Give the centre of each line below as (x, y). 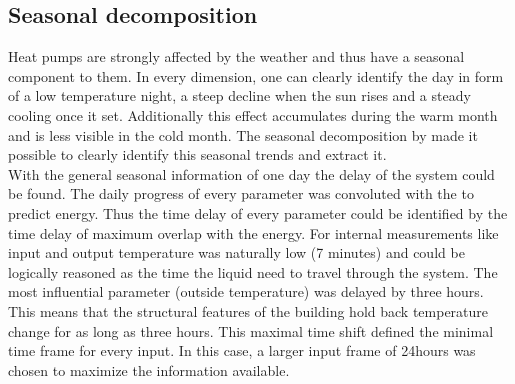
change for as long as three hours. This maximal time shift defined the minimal (251, 330)
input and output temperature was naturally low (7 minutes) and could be (236, 252)
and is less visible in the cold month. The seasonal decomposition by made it (243, 134)
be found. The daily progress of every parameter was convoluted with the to (241, 193)
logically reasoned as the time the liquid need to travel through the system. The (253, 271)
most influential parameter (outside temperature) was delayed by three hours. (246, 291)
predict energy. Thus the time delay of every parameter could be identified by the (258, 212)
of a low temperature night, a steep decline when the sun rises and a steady (239, 95)
